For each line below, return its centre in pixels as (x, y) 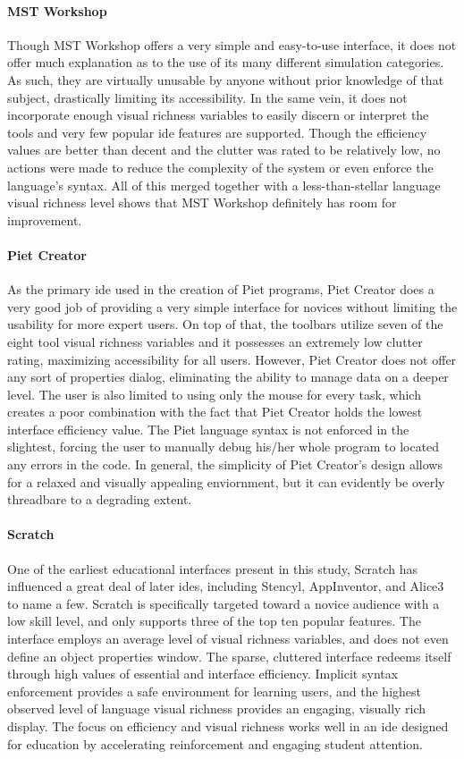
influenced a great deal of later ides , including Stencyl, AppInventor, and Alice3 (226, 586)
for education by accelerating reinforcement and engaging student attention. (215, 743)
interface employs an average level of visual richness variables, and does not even (228, 639)
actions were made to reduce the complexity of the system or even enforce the (220, 167)
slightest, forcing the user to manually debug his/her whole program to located (224, 447)
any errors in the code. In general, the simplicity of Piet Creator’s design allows (225, 464)
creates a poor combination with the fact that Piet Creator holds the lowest (215, 412)
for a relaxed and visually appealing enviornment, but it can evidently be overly (226, 481)
